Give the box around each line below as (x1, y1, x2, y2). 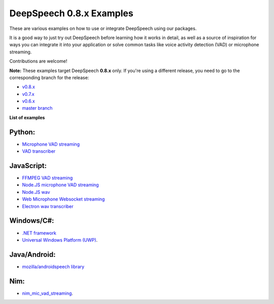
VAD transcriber (22, 148, 56, 154)
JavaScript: (9, 161, 47, 170)
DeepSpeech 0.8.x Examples (9, 8, 134, 19)
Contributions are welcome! (9, 58, 67, 64)
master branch (22, 105, 53, 111)
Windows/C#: (9, 216, 54, 225)
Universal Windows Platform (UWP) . (22, 237, 98, 243)
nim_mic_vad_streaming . (22, 290, 74, 296)
